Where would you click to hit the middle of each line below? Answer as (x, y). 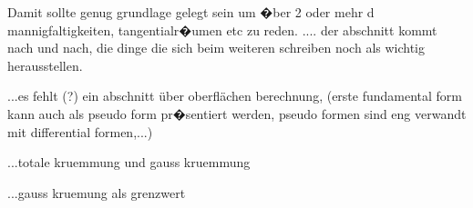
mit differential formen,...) (80, 131)
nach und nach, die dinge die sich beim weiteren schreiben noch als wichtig (216, 48)
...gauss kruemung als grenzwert (97, 192)
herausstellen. (45, 65)
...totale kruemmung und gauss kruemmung (129, 162)
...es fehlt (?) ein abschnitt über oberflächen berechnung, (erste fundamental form (235, 96)
